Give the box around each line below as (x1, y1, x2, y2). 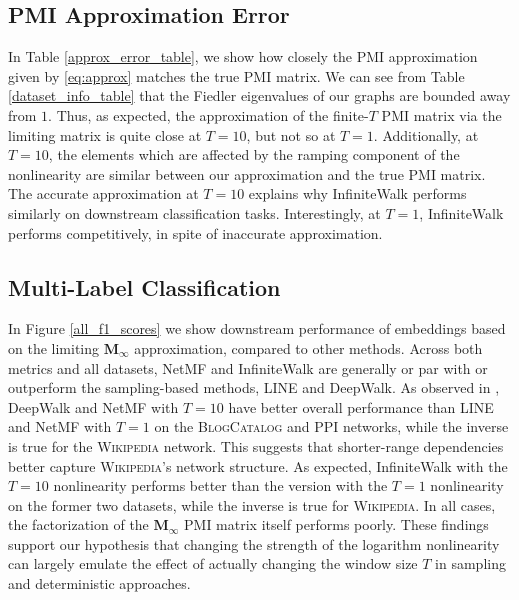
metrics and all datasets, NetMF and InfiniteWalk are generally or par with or (8, 357, 488, 378)
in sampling (435, 553, 506, 574)
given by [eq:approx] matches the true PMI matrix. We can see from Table (8, 65, 465, 86)
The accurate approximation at (8, 183, 199, 204)
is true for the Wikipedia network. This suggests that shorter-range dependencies (8, 435, 504, 456)
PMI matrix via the (381, 104, 502, 125)
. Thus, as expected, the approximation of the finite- (48, 104, 369, 125)
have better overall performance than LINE (228, 396, 494, 417)
